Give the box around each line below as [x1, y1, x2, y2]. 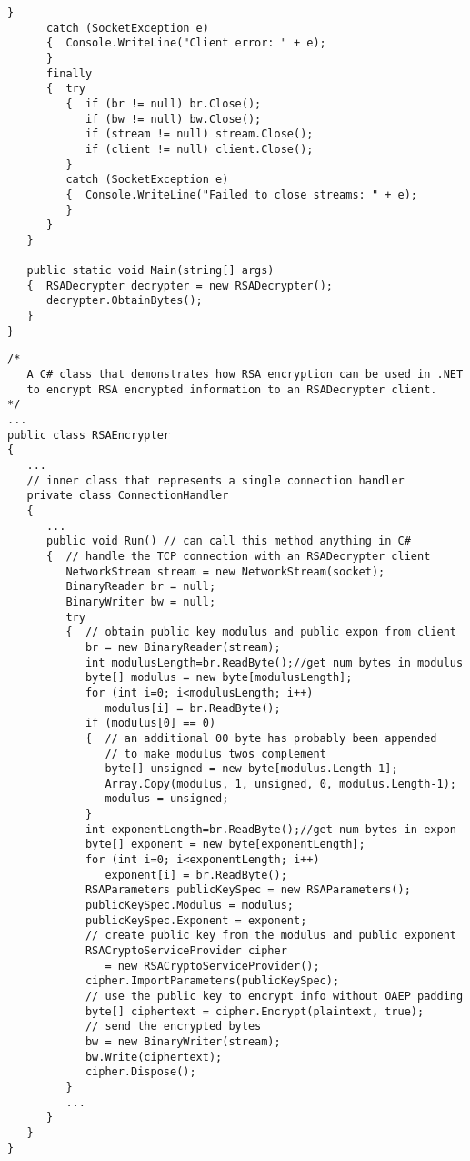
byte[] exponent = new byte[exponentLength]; [85, 838, 365, 851]
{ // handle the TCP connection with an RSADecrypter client [45, 549, 431, 563]
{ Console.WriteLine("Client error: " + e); [45, 36, 326, 50]
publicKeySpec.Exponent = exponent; [85, 913, 307, 927]
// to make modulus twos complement [105, 747, 326, 760]
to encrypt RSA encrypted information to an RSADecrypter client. [26, 382, 437, 396]
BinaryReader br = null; [65, 580, 216, 594]
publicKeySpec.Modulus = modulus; [85, 899, 294, 912]
